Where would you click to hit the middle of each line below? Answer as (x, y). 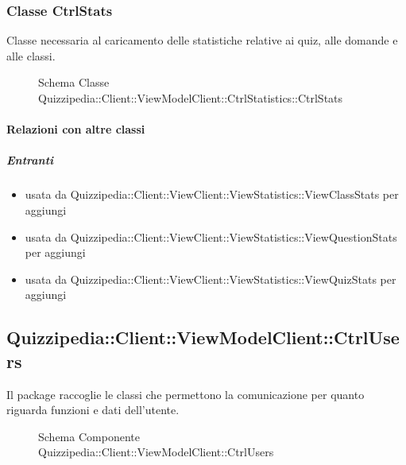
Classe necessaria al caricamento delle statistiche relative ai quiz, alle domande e (202, 40)
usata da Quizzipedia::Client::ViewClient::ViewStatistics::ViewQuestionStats (211, 236)
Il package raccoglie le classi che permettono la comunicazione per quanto (186, 394)
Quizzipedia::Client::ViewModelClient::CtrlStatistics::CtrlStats (191, 98)
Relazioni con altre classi (76, 129)
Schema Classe (74, 82)
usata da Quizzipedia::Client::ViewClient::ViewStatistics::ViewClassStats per (212, 194)
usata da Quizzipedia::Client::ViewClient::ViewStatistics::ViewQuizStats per (211, 279)
